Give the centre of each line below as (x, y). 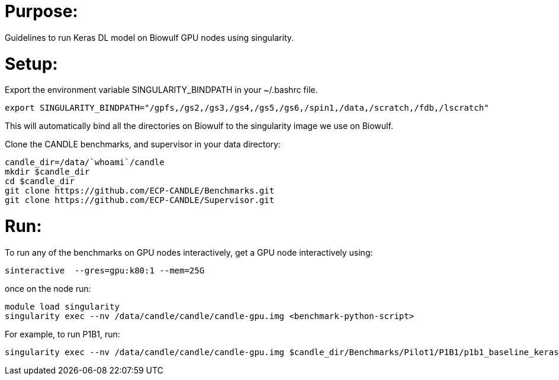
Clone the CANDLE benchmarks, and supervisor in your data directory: (143, 144)
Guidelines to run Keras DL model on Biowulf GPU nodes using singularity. (150, 37)
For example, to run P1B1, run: (62, 334)
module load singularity (62, 306)
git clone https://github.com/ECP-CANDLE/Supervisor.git (140, 200)
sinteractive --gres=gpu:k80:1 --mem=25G (105, 270)
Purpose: (41, 11)
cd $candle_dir (40, 181)
